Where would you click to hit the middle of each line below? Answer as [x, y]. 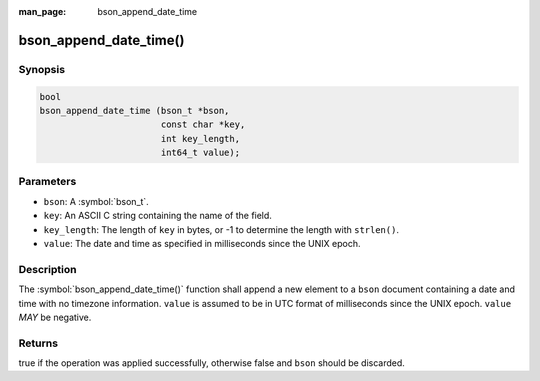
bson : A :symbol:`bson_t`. [96, 201]
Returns [38, 343]
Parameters [47, 182]
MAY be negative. [55, 317]
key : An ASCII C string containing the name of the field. [157, 216]
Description [47, 269]
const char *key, [203, 124]
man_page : [42, 11]
